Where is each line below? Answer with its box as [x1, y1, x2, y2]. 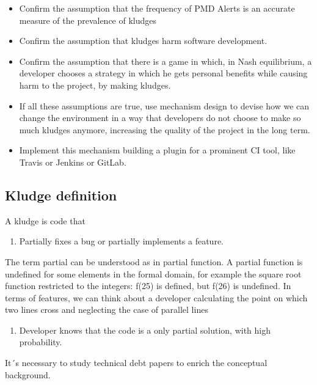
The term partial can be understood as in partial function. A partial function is [5, 255, 303, 268]
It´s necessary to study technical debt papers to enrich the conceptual [5, 356, 268, 369]
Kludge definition [5, 185, 117, 204]
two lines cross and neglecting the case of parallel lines [5, 303, 208, 316]
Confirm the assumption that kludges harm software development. [19, 34, 268, 47]
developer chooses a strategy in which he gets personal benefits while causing [19, 67, 308, 79]
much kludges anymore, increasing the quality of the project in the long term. [19, 123, 310, 136]
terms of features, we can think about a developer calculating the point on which [5, 291, 308, 304]
